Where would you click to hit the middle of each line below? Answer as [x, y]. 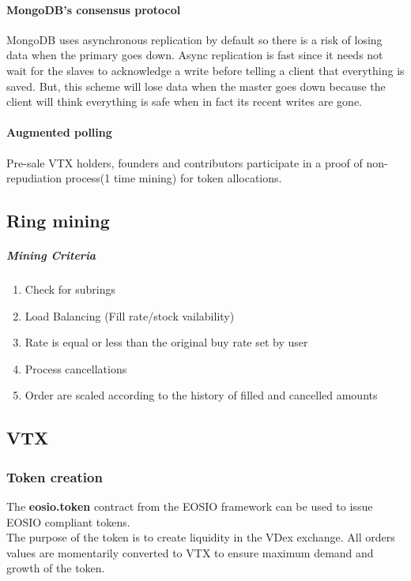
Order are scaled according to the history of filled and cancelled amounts [201, 395]
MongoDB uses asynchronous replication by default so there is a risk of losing [194, 39]
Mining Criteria [51, 255]
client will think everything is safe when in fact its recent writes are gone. [184, 101]
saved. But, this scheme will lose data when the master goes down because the [196, 86]
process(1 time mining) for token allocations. [173, 178]
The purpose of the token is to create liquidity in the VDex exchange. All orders [201, 537]
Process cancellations [76, 368]
